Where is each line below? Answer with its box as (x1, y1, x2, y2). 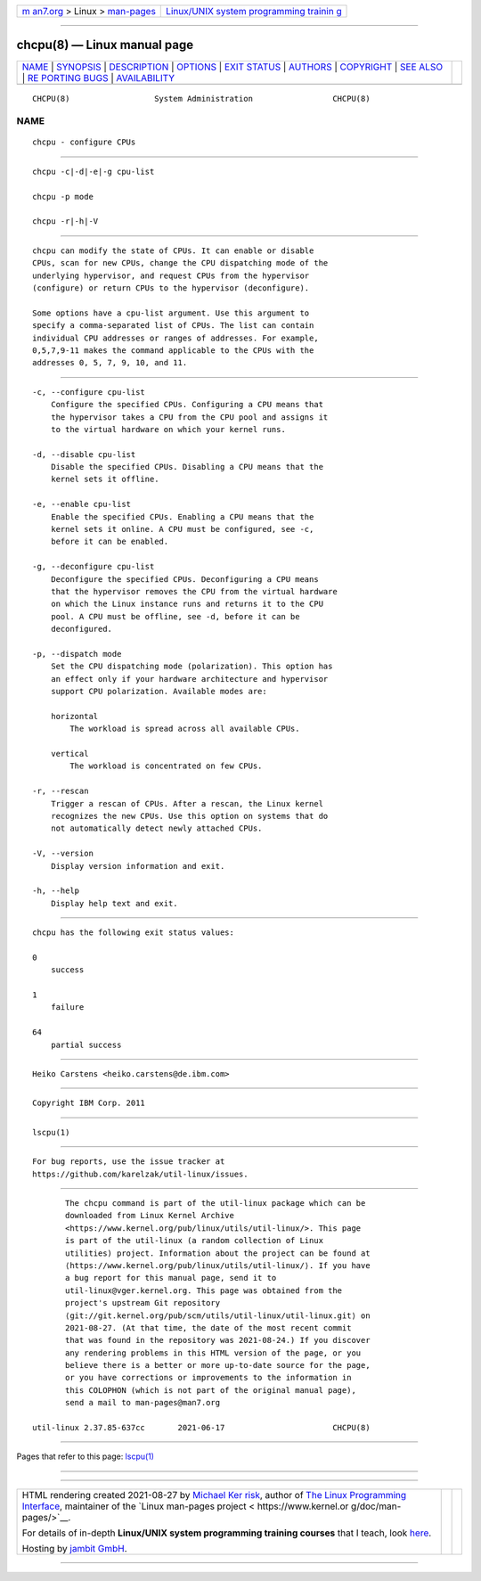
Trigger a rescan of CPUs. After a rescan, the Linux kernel (50, 799, 324, 808)
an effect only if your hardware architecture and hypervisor (50, 674, 329, 684)
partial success (50, 1039, 122, 1050)
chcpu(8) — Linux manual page (16, 37, 194, 53)
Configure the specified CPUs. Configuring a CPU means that (50, 399, 324, 410)
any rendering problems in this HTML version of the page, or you (65, 1348, 362, 1358)
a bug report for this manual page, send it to (65, 1273, 277, 1283)
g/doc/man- (350, 1500, 402, 1512)
